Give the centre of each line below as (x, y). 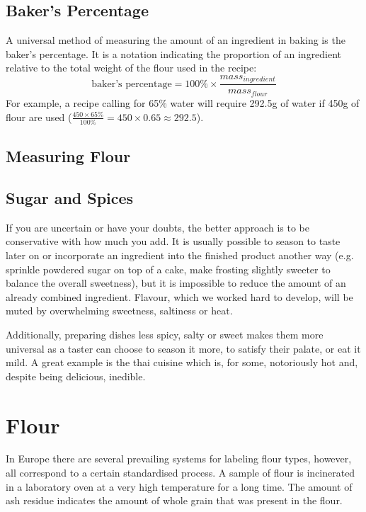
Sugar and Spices (70, 198)
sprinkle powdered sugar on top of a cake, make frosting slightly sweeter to (168, 269)
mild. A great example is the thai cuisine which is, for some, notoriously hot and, (182, 362)
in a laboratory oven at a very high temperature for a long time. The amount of (179, 486)
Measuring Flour (68, 156)
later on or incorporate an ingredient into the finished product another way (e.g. (180, 255)
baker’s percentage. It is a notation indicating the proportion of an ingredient (174, 53)
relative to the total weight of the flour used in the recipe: (131, 68)
